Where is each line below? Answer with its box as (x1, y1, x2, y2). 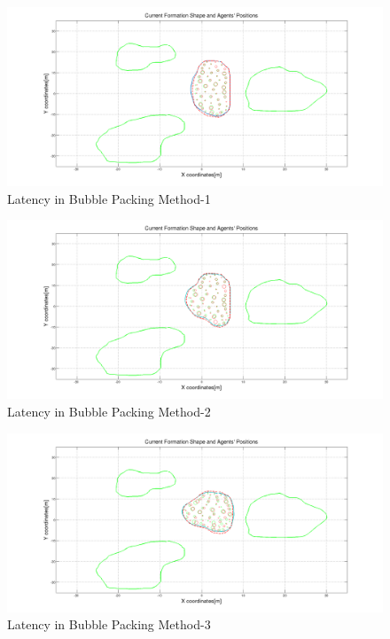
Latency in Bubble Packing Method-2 (7, 401, 211, 420)
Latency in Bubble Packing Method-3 (7, 615, 211, 634)
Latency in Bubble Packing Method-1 (7, 189, 211, 207)
